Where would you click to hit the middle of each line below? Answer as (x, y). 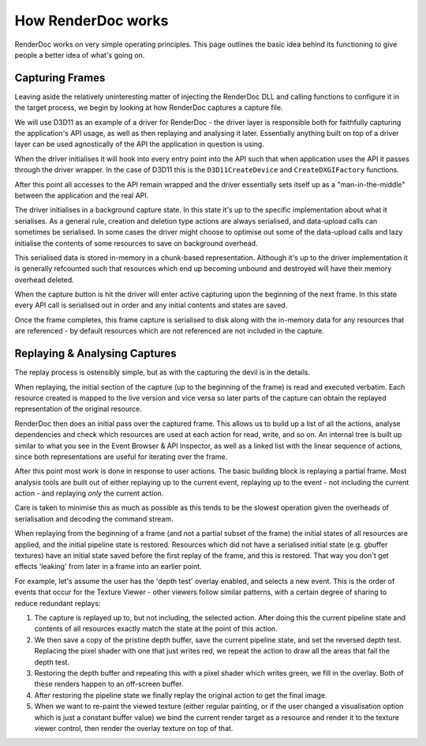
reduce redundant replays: (58, 603)
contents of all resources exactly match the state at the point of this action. (156, 629)
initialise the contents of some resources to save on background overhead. (136, 243)
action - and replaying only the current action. (89, 493)
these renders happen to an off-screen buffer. (109, 684)
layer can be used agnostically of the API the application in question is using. (139, 144)
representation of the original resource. (78, 409)
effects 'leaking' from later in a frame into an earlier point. (108, 567)
